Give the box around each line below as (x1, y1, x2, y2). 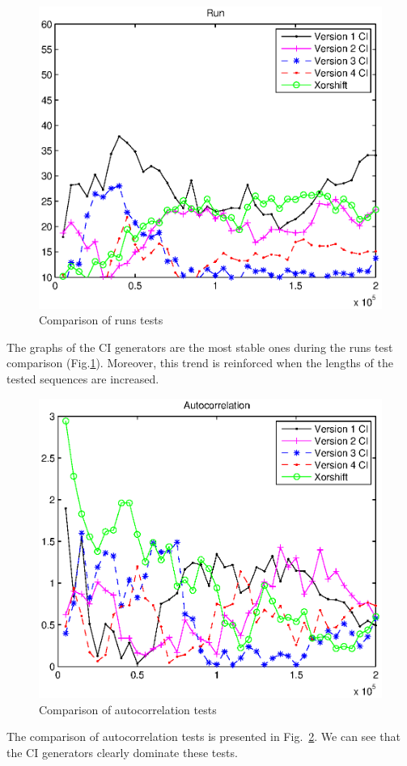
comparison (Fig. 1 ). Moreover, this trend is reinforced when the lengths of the (6, 354, 393, 371)
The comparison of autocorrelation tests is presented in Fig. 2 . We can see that (6, 728, 401, 745)
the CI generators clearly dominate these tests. (6, 743, 238, 760)
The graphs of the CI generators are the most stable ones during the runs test (6, 338, 393, 355)
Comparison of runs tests (39, 311, 163, 328)
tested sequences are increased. (6, 370, 159, 387)
